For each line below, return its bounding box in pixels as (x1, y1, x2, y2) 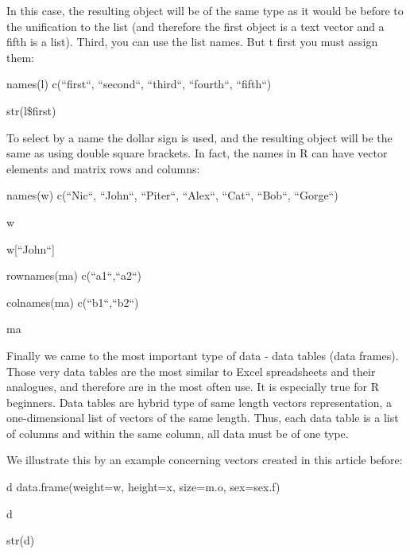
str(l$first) (6, 102, 56, 118)
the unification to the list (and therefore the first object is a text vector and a (6, 17, 385, 34)
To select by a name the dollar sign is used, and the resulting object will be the (6, 129, 393, 145)
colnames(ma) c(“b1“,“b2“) (6, 293, 139, 310)
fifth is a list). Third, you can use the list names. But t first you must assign (6, 33, 378, 50)
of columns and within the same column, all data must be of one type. (6, 424, 349, 441)
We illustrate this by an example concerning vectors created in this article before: (6, 451, 403, 468)
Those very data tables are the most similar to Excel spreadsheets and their (6, 362, 376, 379)
